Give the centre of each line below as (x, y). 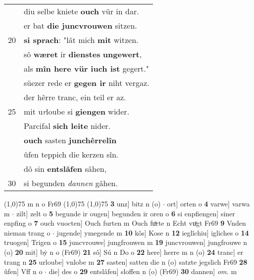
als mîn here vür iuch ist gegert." (86, 68)
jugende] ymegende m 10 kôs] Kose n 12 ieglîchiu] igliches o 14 (153, 232)
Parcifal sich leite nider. (67, 126)
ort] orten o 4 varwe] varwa (208, 203)
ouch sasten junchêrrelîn (70, 140)
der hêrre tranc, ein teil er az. (75, 97)
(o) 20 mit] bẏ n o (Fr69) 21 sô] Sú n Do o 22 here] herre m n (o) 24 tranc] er (124, 252)
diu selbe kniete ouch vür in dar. (81, 11)
